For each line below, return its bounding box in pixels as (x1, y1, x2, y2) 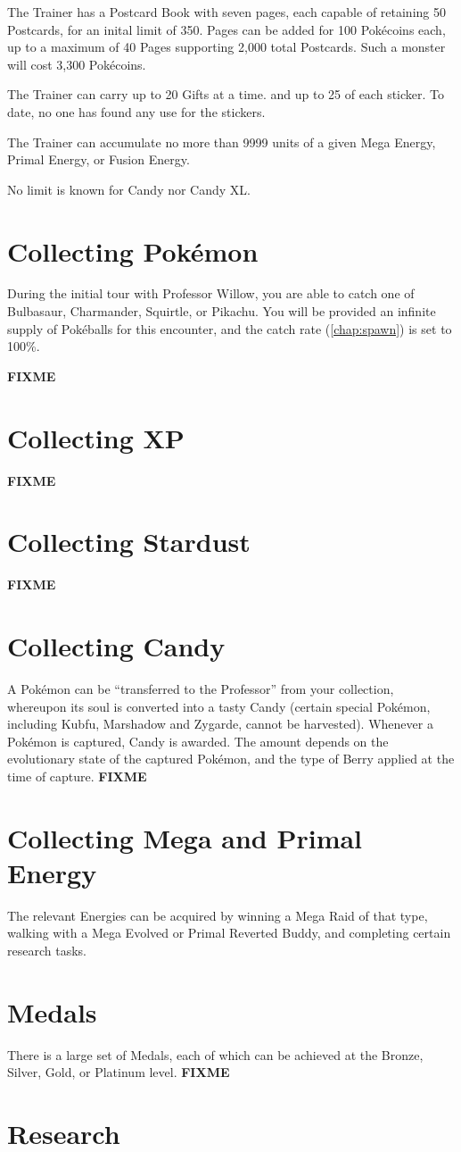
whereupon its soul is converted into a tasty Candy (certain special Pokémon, (7, 697, 431, 715)
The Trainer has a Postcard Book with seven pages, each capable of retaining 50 (7, 3, 446, 21)
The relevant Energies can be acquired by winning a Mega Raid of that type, (7, 906, 428, 924)
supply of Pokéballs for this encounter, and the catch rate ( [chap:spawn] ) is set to (7, 319, 452, 338)
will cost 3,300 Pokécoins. (7, 54, 146, 73)
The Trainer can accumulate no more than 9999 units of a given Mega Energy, (7, 132, 436, 151)
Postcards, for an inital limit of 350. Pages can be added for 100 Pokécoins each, (7, 20, 446, 38)
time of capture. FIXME (7, 766, 147, 785)
